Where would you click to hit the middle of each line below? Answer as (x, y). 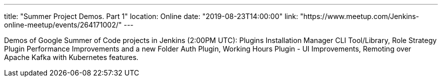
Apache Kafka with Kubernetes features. (71, 57)
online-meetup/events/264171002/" (63, 25)
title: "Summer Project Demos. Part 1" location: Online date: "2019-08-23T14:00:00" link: (151, 16)
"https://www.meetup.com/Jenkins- (360, 16)
